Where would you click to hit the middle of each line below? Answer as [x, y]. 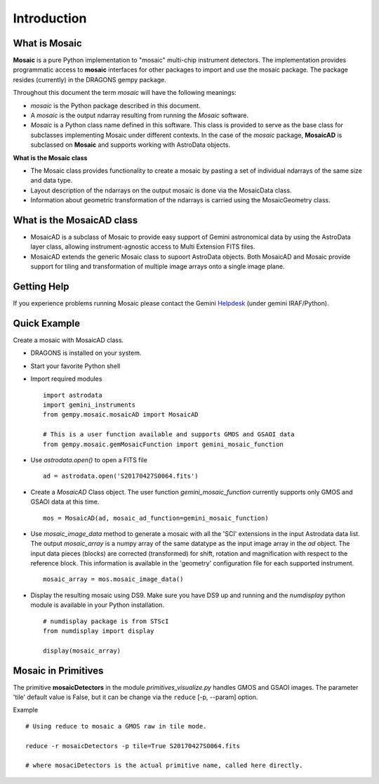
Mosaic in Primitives [58, 671]
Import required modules [66, 379]
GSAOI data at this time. [65, 502]
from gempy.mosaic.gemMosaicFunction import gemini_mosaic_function [163, 444]
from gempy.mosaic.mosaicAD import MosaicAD [121, 415]
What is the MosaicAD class [75, 220]
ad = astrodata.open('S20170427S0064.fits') [121, 476]
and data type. [52, 181]
